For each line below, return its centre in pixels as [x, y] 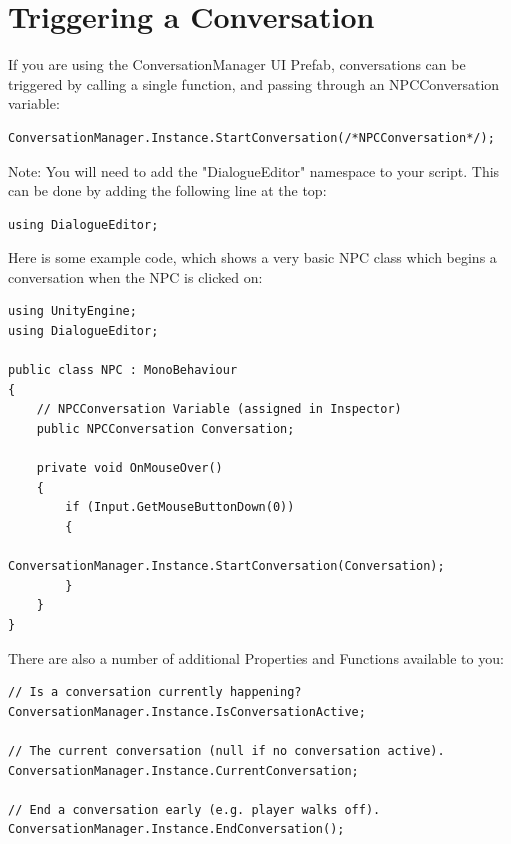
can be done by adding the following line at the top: [167, 190]
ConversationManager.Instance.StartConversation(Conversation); [226, 566]
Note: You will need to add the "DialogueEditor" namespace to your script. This [254, 170]
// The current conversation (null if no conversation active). [226, 750]
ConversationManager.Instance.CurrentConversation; [183, 770]
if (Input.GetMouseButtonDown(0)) [180, 507]
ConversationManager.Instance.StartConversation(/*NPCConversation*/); [251, 137]
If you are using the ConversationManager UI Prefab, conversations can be [237, 64]
